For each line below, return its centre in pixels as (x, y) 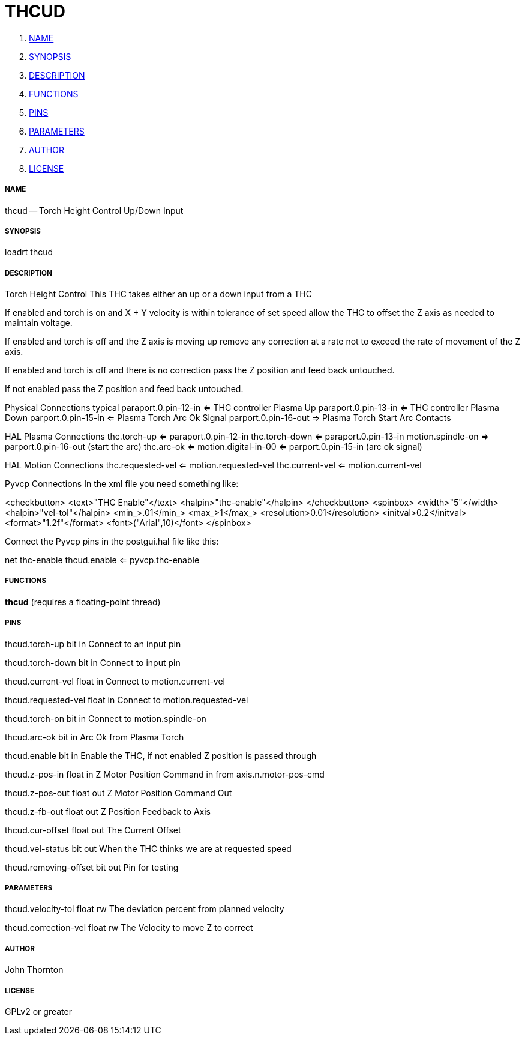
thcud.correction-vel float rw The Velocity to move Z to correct (129, 928)
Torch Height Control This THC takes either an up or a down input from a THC (158, 294)
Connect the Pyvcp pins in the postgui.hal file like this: (112, 542)
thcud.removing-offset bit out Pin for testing (92, 867)
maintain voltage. (39, 323)
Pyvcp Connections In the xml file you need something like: (122, 484)
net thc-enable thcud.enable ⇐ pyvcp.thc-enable (102, 560)
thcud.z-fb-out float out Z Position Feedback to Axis (108, 811)
